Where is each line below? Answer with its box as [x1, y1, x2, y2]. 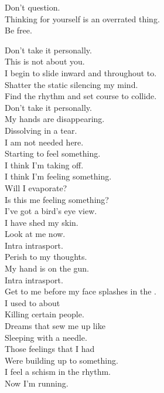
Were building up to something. [5, 354, 118, 366]
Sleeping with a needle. [5, 331, 87, 343]
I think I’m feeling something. [5, 170, 112, 182]
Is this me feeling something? [5, 193, 109, 205]
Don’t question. [5, 1, 60, 13]
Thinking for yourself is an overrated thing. [5, 12, 160, 25]
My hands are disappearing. [5, 113, 105, 125]
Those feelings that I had [5, 343, 95, 355]
